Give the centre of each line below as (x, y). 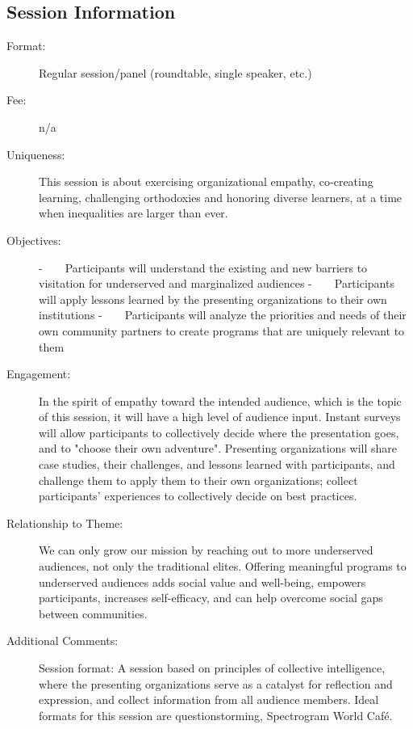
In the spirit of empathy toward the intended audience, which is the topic (220, 400)
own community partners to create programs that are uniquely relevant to (222, 330)
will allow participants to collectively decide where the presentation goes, (219, 432)
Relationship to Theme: (65, 523)
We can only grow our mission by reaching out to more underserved (206, 550)
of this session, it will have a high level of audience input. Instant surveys (220, 417)
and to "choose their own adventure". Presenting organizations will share (218, 448)
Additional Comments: (63, 641)
